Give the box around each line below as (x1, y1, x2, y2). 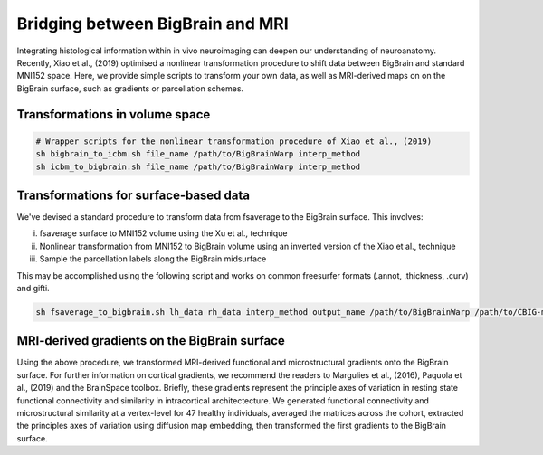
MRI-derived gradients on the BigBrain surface (16, 333, 285, 348)
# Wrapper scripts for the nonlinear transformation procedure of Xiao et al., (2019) (35, 136, 433, 147)
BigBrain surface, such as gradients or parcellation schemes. (16, 82, 244, 94)
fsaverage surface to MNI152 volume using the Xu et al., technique (39, 228, 288, 239)
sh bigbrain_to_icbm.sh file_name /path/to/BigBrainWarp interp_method (35, 149, 361, 159)
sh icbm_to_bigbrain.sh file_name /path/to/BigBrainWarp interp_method (35, 161, 361, 172)
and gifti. (16, 282, 50, 293)
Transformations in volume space (16, 107, 211, 122)
